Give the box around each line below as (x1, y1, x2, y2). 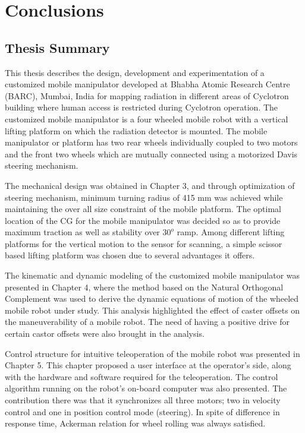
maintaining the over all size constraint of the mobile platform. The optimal (5, 203, 281, 215)
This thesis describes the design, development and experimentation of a (5, 66, 265, 78)
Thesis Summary (5, 38, 110, 56)
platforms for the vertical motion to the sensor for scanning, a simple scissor (5, 237, 282, 249)
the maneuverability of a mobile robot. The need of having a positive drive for (5, 315, 290, 328)
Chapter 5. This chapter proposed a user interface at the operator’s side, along (5, 359, 291, 371)
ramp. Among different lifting (177, 226, 285, 238)
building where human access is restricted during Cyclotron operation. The (5, 101, 278, 113)
